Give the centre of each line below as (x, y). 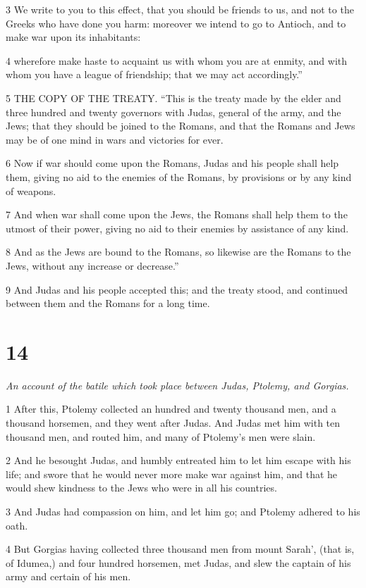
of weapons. (31, 190)
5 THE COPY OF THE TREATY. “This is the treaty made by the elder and (173, 98)
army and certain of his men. (68, 576)
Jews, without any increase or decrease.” (92, 265)
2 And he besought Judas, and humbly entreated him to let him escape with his (178, 460)
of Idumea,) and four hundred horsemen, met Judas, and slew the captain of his (178, 562)
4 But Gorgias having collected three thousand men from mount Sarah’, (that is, (180, 549)
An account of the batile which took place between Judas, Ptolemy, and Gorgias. (177, 385)
